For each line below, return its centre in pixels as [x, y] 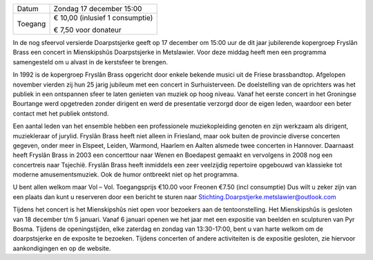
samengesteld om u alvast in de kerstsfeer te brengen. [90, 62]
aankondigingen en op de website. [62, 248]
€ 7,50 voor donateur [88, 30]
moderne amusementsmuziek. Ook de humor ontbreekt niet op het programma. [126, 175]
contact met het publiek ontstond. [61, 113]
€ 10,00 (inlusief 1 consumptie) [103, 18]
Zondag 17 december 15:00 [98, 9]
